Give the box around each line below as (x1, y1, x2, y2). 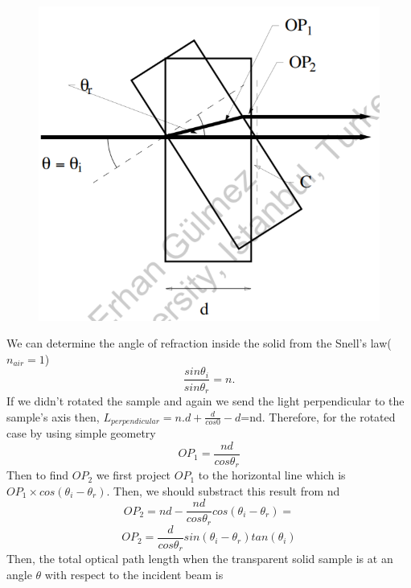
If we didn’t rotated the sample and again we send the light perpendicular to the (6, 392, 405, 409)
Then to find (6, 467, 69, 483)
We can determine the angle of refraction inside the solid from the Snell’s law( (6, 335, 392, 352)
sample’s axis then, (6, 408, 100, 425)
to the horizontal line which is (198, 467, 346, 483)
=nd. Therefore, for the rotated (240, 408, 396, 425)
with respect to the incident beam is (44, 565, 224, 582)
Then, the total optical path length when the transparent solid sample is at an (6, 550, 393, 567)
